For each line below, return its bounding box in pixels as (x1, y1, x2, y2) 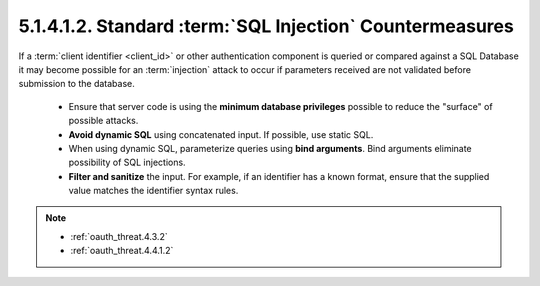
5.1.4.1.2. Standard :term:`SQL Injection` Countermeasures (18, 15, 514, 37)
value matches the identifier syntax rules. (68, 185, 239, 197)
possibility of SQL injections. (68, 156, 186, 169)
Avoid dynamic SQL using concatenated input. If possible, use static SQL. (68, 128, 374, 140)
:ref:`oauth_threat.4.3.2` (70, 230, 169, 242)
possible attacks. (68, 115, 139, 127)
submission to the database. (18, 78, 135, 90)
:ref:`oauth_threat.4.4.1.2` (70, 245, 174, 257)
